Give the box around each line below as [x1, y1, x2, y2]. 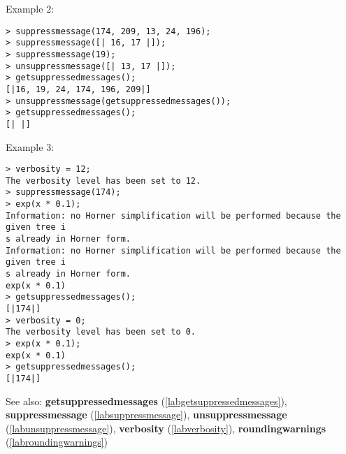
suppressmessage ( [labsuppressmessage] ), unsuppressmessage [6, 407, 287, 422]
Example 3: [6, 139, 55, 154]
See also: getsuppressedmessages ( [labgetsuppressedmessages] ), [6, 393, 287, 408]
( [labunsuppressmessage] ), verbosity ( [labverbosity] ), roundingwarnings [6, 420, 326, 435]
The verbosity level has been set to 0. [6, 327, 196, 337]
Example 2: [6, 1, 55, 15]
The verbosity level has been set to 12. [6, 175, 201, 186]
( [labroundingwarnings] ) [6, 434, 108, 449]
